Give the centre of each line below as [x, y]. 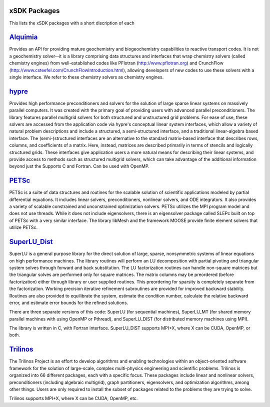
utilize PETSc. [23, 227]
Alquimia [23, 37]
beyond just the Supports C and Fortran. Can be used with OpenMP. [79, 166]
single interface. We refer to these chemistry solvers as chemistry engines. [86, 77]
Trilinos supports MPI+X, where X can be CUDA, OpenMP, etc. [73, 398]
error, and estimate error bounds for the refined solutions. [69, 302]
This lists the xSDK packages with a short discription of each [72, 23]
